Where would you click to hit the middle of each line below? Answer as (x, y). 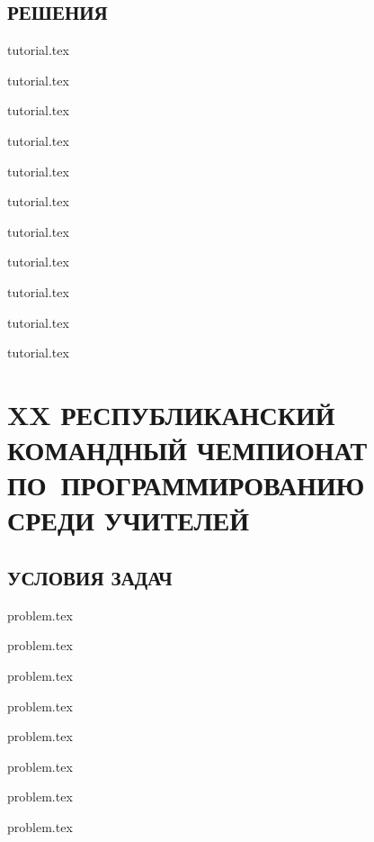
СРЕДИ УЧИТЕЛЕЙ (128, 520)
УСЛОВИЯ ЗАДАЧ (90, 578)
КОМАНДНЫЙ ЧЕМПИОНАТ (187, 450)
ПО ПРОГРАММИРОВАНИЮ (186, 485)
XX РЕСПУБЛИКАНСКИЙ (171, 414)
